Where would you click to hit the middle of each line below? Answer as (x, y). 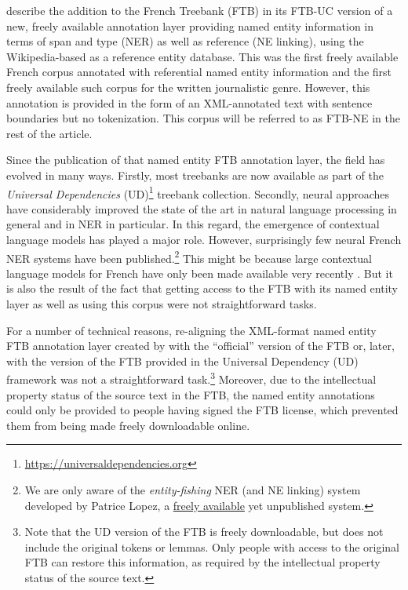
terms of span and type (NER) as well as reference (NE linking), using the (185, 41)
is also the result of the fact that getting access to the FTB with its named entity (202, 288)
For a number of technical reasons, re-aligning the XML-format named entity (191, 330)
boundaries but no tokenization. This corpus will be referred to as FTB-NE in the (203, 118)
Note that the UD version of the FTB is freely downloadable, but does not (204, 532)
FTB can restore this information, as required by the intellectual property (202, 562)
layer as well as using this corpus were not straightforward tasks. (162, 304)
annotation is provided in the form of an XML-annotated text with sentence (189, 102)
